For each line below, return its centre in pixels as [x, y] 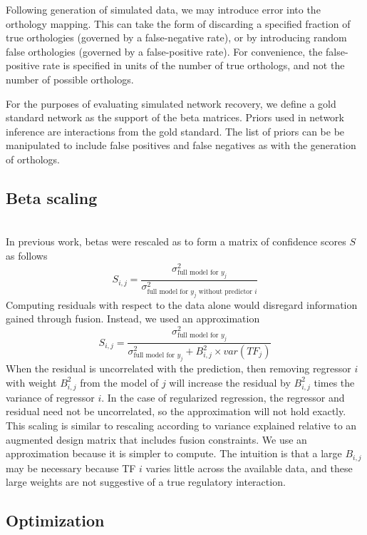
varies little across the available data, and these [249, 468]
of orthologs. [33, 159]
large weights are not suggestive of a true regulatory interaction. [146, 482]
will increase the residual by [230, 382]
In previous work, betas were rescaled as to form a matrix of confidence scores [176, 241]
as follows [27, 255]
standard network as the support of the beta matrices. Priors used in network [175, 117]
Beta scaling [52, 197]
